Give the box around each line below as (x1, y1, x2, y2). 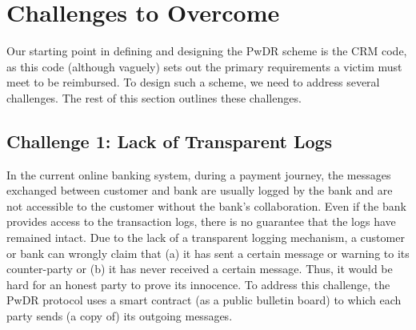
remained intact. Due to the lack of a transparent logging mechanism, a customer (6, 229, 405, 246)
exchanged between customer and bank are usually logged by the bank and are (6, 182, 393, 199)
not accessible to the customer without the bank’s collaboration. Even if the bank (6, 197, 406, 214)
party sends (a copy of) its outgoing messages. (6, 308, 233, 324)
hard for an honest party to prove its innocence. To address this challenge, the (6, 276, 390, 292)
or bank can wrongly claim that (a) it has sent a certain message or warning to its (6, 244, 410, 261)
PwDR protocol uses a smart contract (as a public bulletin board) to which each (6, 292, 402, 308)
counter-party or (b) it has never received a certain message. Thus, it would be (6, 260, 393, 277)
